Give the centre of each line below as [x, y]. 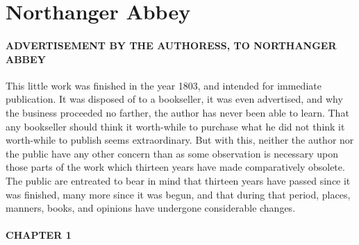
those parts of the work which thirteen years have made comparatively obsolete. [175, 167]
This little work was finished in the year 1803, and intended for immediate [164, 85]
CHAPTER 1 [39, 235]
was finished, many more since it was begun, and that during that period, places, [178, 194]
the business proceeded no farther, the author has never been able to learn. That [177, 112]
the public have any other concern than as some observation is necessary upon [172, 153]
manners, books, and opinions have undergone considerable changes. [151, 208]
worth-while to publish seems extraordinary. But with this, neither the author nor [180, 140]
